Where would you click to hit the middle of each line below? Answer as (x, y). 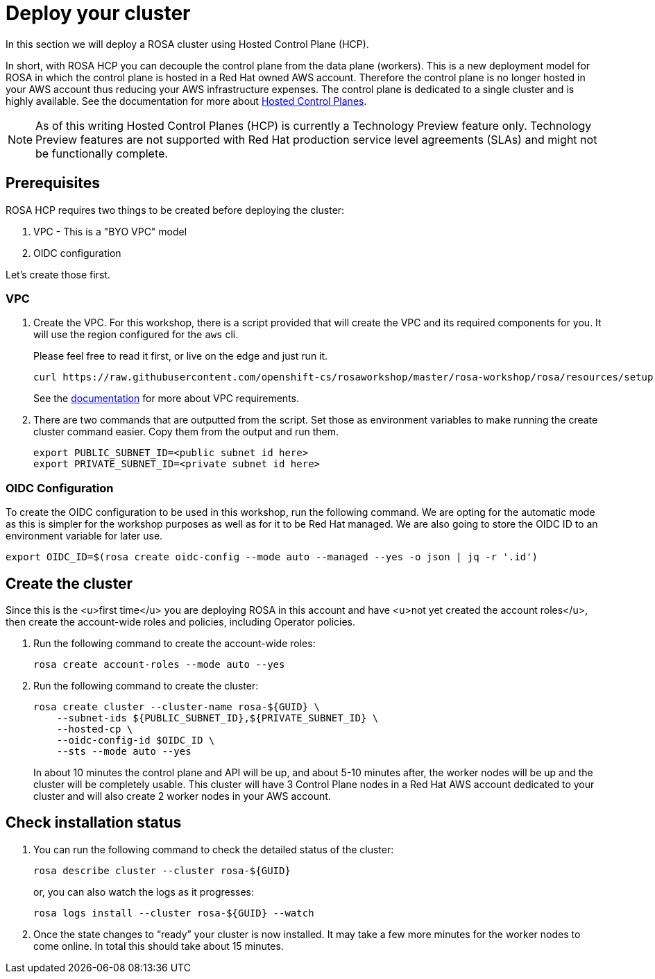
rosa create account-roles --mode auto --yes (159, 664)
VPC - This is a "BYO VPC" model (110, 231)
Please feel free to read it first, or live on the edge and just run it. (181, 356)
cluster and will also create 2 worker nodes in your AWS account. (182, 796)
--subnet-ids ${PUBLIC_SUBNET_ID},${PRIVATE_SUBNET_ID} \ (218, 718)
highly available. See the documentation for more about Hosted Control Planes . (186, 101)
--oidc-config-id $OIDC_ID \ (136, 740)
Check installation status (94, 823)
